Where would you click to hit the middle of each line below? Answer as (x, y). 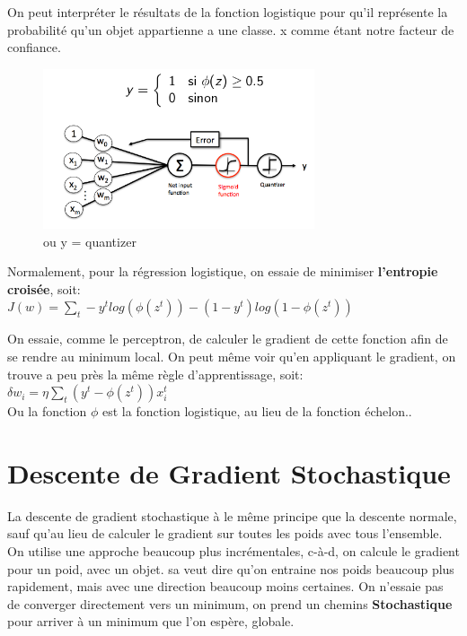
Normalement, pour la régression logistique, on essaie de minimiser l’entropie (223, 271)
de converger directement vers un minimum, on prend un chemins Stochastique (230, 603)
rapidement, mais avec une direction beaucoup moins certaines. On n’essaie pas (225, 586)
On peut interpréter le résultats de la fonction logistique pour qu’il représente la (228, 12)
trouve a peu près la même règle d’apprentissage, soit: (155, 374)
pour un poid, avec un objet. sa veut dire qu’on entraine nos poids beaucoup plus (231, 568)
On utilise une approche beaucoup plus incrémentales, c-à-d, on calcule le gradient (233, 551)
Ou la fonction (47, 411)
